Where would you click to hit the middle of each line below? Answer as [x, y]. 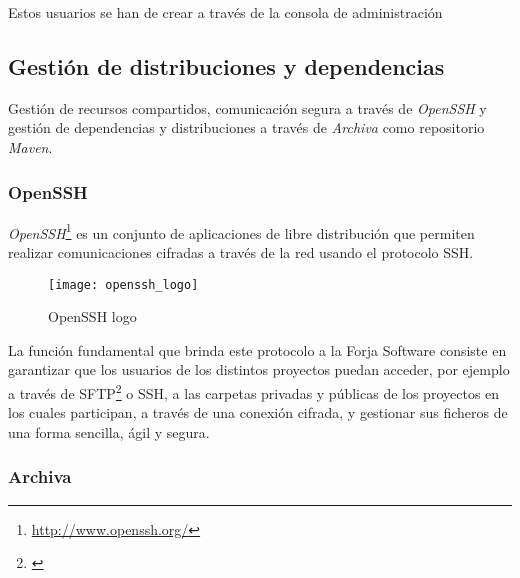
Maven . [30, 146]
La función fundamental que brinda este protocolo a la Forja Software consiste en [257, 349]
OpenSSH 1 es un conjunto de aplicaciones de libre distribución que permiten [241, 231]
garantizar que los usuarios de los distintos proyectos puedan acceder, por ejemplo [259, 369]
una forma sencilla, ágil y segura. [109, 431]
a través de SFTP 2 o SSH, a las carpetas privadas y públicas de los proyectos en [254, 391]
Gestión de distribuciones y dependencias [226, 65]
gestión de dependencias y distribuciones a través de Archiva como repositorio [246, 127]
